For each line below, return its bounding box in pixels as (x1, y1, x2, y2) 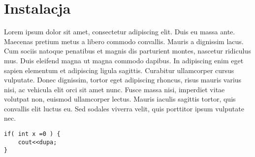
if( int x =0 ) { (4, 131, 61, 138)
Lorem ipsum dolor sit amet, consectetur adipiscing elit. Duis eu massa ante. (4, 26, 235, 37)
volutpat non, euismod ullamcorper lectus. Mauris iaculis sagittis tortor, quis (4, 94, 236, 104)
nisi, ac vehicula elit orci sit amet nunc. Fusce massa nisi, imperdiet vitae (4, 84, 225, 94)
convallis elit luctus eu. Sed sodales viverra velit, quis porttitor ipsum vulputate (4, 103, 244, 113)
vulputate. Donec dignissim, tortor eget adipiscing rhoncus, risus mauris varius (4, 75, 242, 85)
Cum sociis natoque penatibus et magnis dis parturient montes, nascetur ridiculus (4, 46, 251, 56)
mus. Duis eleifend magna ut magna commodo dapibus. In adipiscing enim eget (4, 55, 244, 65)
